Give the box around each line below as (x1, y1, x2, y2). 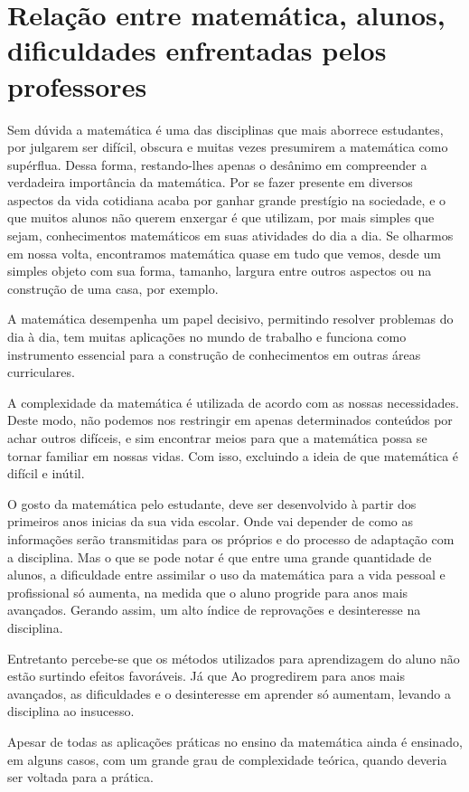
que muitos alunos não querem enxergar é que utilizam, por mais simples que (7, 208, 435, 227)
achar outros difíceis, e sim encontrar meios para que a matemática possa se (7, 429, 427, 447)
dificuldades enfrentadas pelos (7, 32, 387, 69)
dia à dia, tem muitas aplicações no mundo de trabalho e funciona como (7, 327, 407, 346)
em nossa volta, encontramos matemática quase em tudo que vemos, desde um (7, 243, 441, 262)
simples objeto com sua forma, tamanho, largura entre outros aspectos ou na (7, 261, 432, 280)
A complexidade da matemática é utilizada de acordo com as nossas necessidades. (7, 392, 459, 411)
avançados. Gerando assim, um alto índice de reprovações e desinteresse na (7, 600, 421, 619)
